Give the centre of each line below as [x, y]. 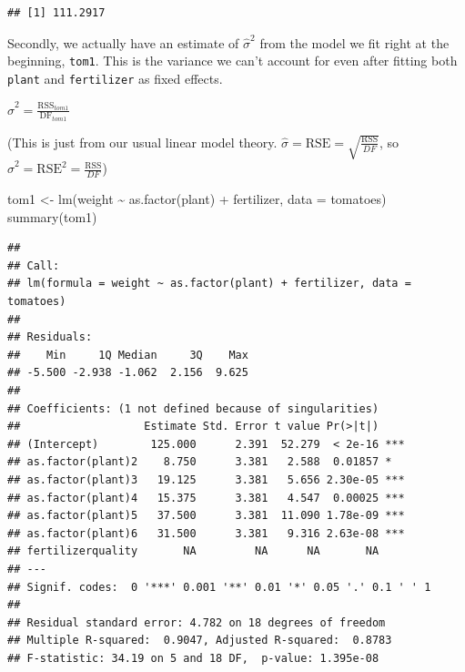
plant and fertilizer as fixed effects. [115, 78]
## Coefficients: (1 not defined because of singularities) [193, 408]
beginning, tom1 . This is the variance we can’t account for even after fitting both [232, 61]
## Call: [34, 265]
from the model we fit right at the [354, 42]
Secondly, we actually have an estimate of [123, 42]
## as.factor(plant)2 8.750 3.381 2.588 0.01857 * [200, 462]
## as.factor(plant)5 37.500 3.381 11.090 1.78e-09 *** [206, 516]
